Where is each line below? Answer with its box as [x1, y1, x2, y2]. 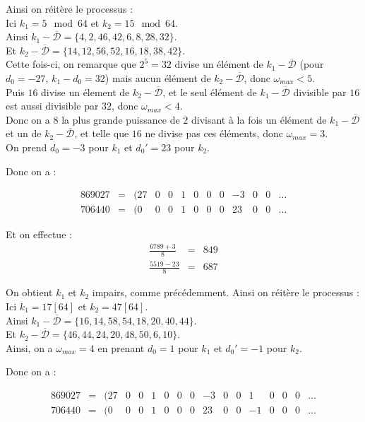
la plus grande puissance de [61, 112, 180, 127]
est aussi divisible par [6, 98, 99, 113]
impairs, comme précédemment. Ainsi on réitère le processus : [92, 285, 359, 300]
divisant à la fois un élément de [191, 112, 327, 127]
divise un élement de [41, 84, 130, 99]
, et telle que [74, 126, 129, 141]
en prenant [97, 340, 145, 355]
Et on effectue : [6, 227, 72, 242]
